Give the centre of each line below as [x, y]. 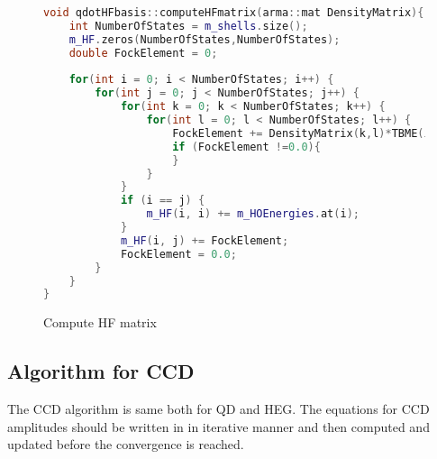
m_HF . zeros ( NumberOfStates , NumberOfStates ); [205, 39]
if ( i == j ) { [163, 201]
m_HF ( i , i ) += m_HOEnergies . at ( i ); [253, 214]
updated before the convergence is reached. [126, 444]
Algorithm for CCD [101, 371]
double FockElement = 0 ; [143, 53]
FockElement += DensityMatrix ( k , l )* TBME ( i [301, 133]
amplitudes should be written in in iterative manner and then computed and [218, 426]
